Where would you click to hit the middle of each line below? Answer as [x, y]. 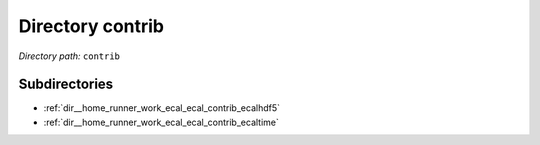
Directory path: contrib [69, 56]
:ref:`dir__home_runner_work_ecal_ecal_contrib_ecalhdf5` [161, 108]
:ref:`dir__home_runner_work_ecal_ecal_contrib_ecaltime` [161, 122]
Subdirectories [66, 84]
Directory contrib [91, 26]
